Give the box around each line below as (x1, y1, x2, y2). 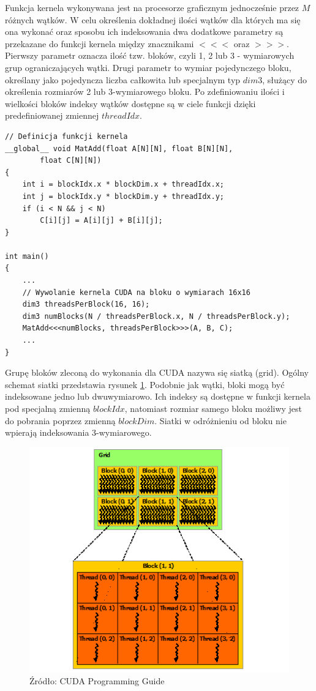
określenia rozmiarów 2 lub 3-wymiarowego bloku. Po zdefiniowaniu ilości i (5, 85, 285, 98)
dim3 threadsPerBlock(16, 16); (22, 300, 150, 309)
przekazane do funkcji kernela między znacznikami (5, 37, 194, 50)
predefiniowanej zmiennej (5, 109, 99, 122)
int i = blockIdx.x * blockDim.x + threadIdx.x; (22, 180, 224, 189)
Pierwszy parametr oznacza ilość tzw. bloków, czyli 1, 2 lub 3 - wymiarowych (5, 49, 295, 62)
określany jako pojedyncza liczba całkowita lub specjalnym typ (5, 73, 241, 86)
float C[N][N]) (40, 156, 102, 165)
